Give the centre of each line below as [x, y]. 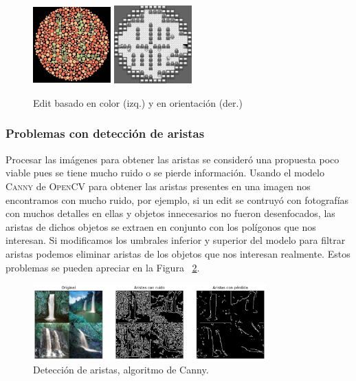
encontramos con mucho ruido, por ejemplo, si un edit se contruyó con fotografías [177, 199]
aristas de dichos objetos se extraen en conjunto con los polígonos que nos [161, 226]
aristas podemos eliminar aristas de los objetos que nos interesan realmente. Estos [178, 253]
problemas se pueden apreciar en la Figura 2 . [103, 267]
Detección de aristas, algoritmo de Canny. [121, 370]
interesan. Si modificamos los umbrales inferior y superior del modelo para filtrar [176, 240]
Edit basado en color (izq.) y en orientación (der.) [138, 102]
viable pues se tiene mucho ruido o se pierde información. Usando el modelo [165, 173]
